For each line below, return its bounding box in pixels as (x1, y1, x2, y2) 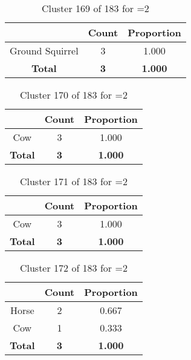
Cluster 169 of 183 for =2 (41, 1, 149, 15)
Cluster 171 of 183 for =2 (19, 174, 128, 188)
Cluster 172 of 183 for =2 (19, 261, 128, 275)
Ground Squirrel (10, 44, 79, 57)
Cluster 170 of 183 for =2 (19, 88, 128, 102)
